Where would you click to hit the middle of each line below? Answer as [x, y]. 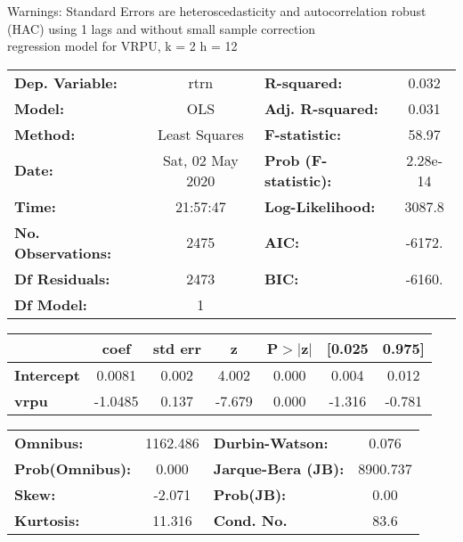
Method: [45, 134]
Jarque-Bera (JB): [279, 468]
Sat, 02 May [200, 160]
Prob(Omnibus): [73, 468]
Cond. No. [250, 520]
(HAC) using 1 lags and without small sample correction [162, 28]
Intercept [47, 374]
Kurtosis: [47, 520]
